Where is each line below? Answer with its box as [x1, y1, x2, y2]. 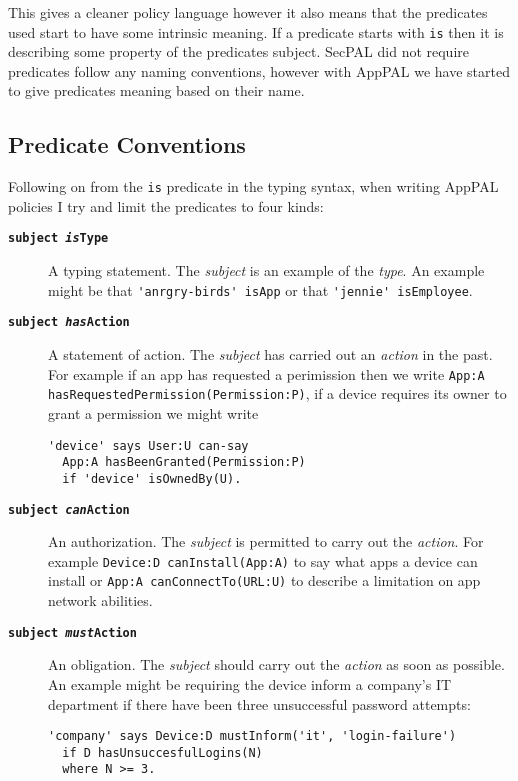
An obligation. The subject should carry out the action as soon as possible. [48, 654, 505, 675]
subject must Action [8, 625, 137, 640]
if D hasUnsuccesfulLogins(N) [62, 745, 263, 760]
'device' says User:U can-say [48, 438, 249, 453]
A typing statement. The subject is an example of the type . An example [48, 260, 485, 281]
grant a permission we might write [48, 402, 259, 423]
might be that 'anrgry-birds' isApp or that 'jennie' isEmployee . [48, 279, 473, 300]
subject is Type [8, 231, 109, 246]
